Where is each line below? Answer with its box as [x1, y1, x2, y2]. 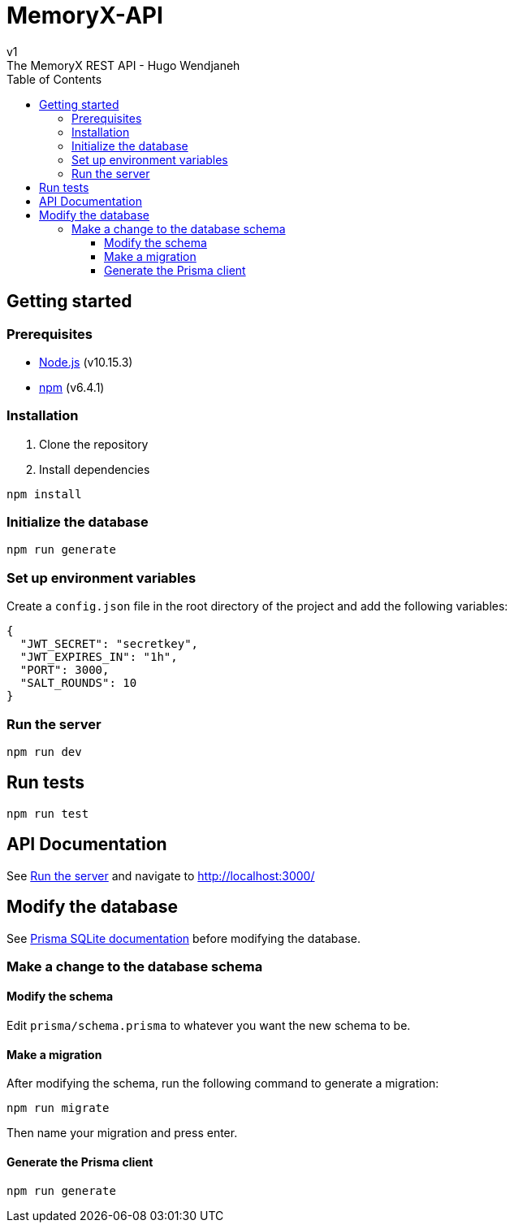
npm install [6, 487, 82, 501]
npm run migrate [6, 1101, 110, 1115]
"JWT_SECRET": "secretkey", [19, 637, 199, 651]
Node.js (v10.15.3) [39, 354, 133, 369]
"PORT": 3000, [19, 663, 110, 677]
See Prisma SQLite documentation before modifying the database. [6, 931, 361, 945]
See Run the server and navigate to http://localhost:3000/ [6, 868, 315, 883]
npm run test [6, 806, 89, 820]
